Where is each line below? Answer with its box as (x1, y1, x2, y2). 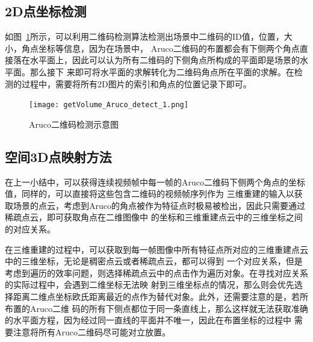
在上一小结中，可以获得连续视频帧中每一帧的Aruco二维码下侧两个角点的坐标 (5, 175, 305, 188)
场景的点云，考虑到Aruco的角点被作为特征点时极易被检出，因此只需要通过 (13, 199, 305, 211)
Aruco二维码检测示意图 (29, 117, 119, 130)
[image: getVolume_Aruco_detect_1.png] (29, 101, 188, 110)
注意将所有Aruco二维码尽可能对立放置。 (13, 325, 170, 338)
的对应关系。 (5, 223, 55, 235)
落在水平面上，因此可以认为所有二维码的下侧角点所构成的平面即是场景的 (13, 54, 300, 66)
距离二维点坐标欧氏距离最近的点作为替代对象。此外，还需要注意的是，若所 (13, 290, 308, 302)
